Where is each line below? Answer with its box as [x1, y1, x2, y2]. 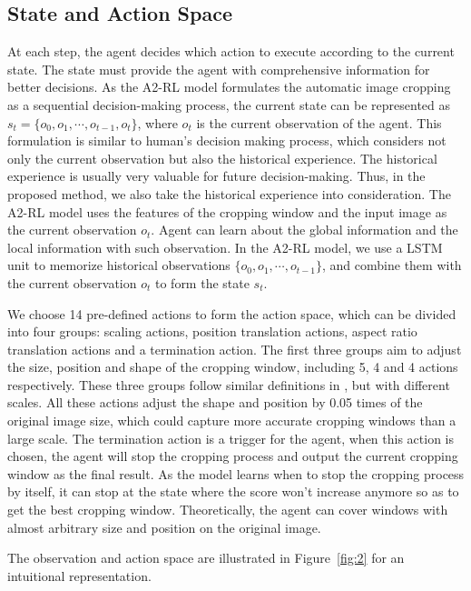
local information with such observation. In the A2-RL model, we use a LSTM [7, 237, 443, 256]
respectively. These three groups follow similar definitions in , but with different [7, 375, 450, 394]
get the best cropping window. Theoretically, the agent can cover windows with [7, 500, 448, 519]
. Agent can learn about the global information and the [151, 220, 458, 239]
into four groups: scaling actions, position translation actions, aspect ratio [7, 322, 417, 341]
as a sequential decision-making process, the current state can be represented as [7, 95, 451, 114]
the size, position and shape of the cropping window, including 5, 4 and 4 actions [7, 357, 458, 376]
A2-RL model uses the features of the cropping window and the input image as [7, 202, 447, 221]
